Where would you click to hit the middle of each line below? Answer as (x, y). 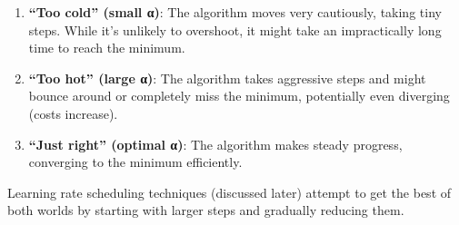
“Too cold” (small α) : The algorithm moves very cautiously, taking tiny (235, 12)
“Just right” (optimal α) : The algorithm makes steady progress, (215, 144)
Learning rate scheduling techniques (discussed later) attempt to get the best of (229, 192)
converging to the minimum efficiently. (135, 162)
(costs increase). (73, 113)
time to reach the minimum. (107, 48)
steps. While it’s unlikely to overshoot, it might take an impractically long (235, 29)
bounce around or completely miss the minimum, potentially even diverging (239, 96)
